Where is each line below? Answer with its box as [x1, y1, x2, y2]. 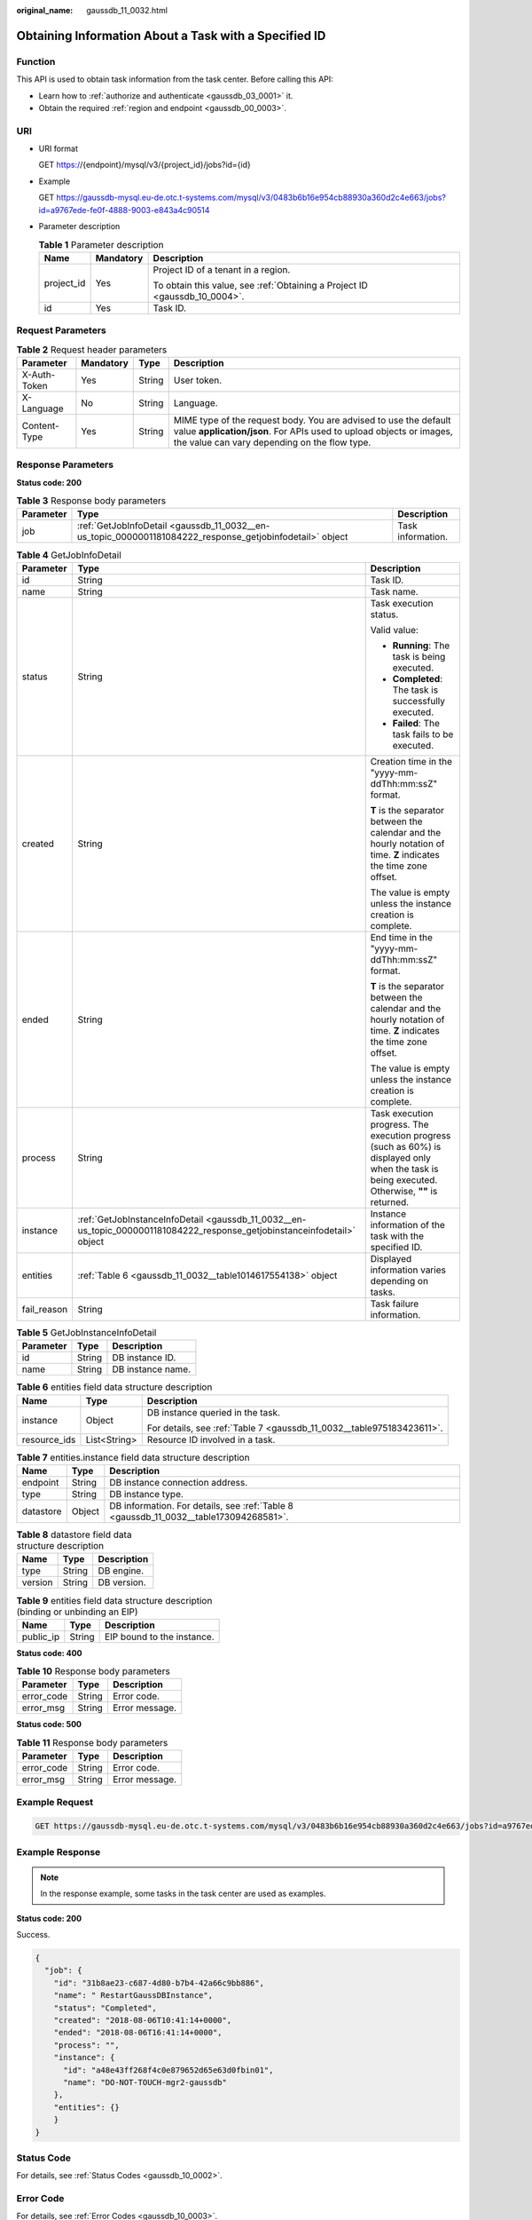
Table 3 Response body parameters [16, 495, 167, 507]
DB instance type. [109, 1487, 184, 1500]
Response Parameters [16, 458, 114, 471]
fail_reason [21, 1303, 68, 1315]
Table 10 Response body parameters [16, 1665, 170, 1677]
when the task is [370, 1162, 439, 1175]
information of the [370, 1218, 445, 1231]
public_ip [21, 1630, 60, 1643]
